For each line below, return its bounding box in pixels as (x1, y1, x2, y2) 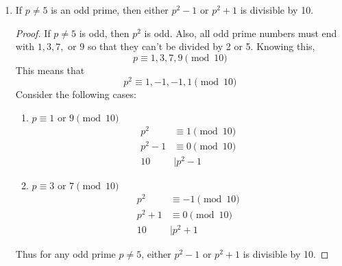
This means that (15, 62, 85, 77)
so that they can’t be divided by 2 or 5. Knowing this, (87, 39, 315, 53)
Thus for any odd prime (15, 246, 116, 261)
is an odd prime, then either (51, 3, 169, 16)
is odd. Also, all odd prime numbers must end (144, 25, 337, 40)
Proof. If (15, 25, 51, 40)
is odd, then (79, 25, 130, 40)
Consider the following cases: (15, 87, 136, 101)
